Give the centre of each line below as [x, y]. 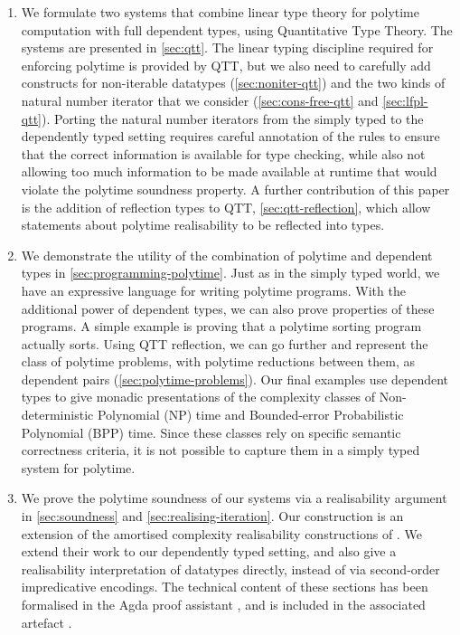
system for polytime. [78, 467]
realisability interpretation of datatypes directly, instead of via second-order [230, 569]
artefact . [47, 622]
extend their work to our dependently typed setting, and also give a [209, 551]
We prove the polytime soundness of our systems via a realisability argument [234, 498]
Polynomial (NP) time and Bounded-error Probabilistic [250, 415]
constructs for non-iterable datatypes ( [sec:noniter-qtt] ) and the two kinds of [233, 83]
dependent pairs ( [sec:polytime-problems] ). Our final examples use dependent [235, 379]
